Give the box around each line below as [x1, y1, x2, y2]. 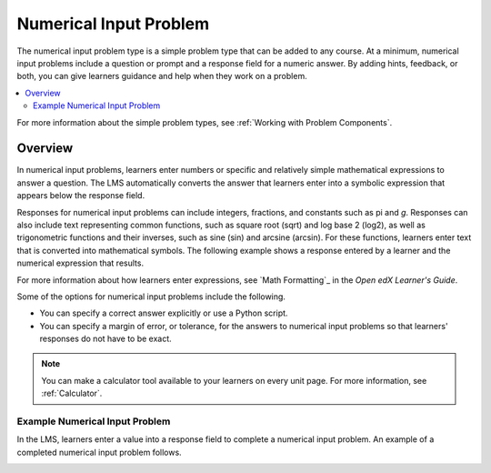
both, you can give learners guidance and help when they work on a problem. [16, 71, 308, 82]
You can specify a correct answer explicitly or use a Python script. [39, 307, 288, 318]
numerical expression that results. [16, 257, 145, 268]
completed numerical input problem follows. [16, 447, 182, 458]
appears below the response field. [16, 190, 145, 201]
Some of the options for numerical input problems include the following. [16, 291, 286, 302]
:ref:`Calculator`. [41, 387, 103, 399]
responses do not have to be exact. [39, 333, 172, 345]
